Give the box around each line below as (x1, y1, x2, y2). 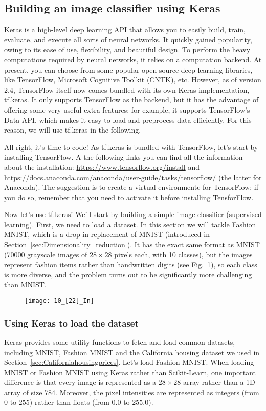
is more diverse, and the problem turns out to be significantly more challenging (4, 269, 252, 279)
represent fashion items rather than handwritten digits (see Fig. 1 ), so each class (4, 259, 257, 270)
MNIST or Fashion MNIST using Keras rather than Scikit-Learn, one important (4, 366, 256, 377)
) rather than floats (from (29, 397, 109, 407)
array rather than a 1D (183, 377, 255, 387)
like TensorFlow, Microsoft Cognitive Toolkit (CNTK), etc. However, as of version (4, 74, 261, 85)
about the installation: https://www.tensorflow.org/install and (4, 161, 199, 172)
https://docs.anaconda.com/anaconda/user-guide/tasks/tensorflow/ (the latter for (4, 171, 262, 182)
